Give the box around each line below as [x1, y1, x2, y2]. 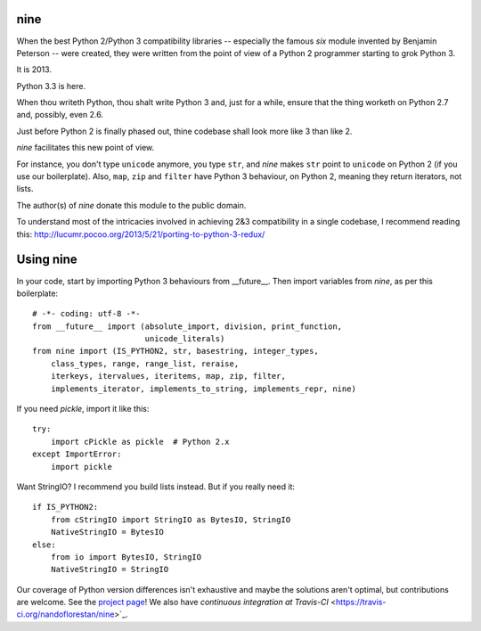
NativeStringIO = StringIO [50, 564, 169, 575]
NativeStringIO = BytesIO [50, 527, 165, 537]
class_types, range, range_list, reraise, [50, 358, 240, 369]
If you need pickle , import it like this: [16, 404, 150, 414]
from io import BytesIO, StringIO [50, 552, 202, 561]
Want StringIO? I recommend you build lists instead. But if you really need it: [16, 481, 296, 492]
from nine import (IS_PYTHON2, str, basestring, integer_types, [32, 346, 320, 356]
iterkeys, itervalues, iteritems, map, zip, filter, [50, 371, 287, 381]
